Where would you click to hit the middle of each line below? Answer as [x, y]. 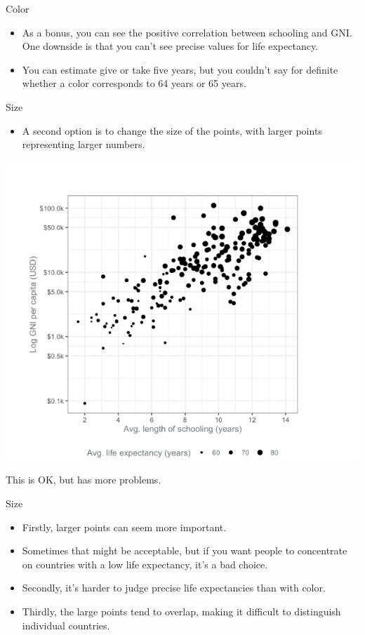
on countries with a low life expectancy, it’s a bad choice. [145, 564]
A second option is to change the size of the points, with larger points [172, 130]
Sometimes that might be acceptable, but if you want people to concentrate [185, 550]
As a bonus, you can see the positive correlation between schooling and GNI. [187, 32]
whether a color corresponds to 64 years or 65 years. [134, 83]
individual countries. [66, 625]
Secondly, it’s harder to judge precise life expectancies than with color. [174, 588]
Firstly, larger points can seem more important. [124, 527]
